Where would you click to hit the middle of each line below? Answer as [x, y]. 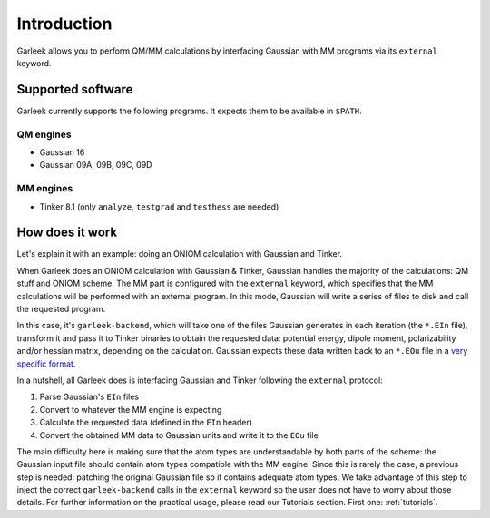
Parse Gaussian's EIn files [89, 397]
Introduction [64, 24]
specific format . [46, 364]
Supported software [75, 89]
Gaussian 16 [62, 152]
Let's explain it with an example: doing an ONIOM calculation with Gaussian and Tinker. [180, 254]
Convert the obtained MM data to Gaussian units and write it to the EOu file [179, 435]
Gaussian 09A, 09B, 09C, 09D [96, 165]
